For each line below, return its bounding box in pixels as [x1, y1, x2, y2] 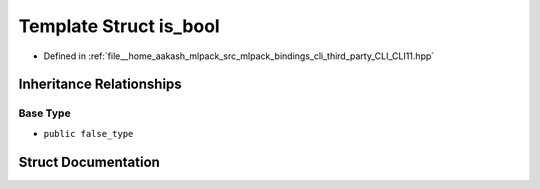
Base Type [18, 106, 71, 120]
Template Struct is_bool [18, 15, 220, 37]
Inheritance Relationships [18, 76, 182, 93]
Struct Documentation [18, 153, 160, 170]
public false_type [43, 128, 134, 139]
